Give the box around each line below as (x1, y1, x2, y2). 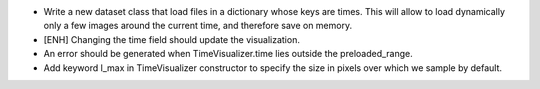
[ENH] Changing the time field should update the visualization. (43, 33, 300, 45)
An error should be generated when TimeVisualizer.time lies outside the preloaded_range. (43, 48, 414, 60)
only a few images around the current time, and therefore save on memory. (43, 20, 353, 32)
